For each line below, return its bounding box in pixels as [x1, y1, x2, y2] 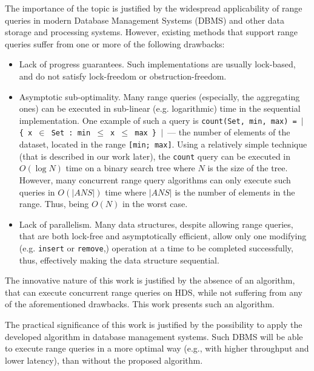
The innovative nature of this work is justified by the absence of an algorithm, [5, 274, 295, 287]
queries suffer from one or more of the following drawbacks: [5, 37, 225, 50]
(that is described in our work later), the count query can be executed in [19, 149, 290, 162]
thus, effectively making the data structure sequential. [19, 253, 219, 266]
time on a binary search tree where [65, 162, 195, 174]
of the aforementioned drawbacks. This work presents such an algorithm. [5, 298, 275, 310]
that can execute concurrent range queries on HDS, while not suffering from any [5, 285, 302, 298]
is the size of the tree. [207, 162, 288, 174]
